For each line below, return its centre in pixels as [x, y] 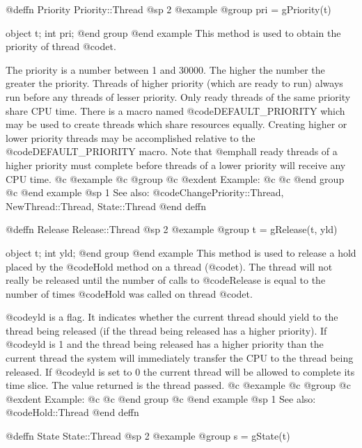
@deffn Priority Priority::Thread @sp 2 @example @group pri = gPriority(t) [168, 9]
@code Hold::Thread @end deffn [72, 412]
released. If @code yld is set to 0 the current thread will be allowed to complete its [180, 371]
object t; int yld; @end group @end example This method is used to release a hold [181, 252]
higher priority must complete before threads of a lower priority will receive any [176, 165]
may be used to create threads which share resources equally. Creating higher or [176, 124]
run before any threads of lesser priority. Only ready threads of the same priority [178, 96]
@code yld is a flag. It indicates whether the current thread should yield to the [172, 317]
